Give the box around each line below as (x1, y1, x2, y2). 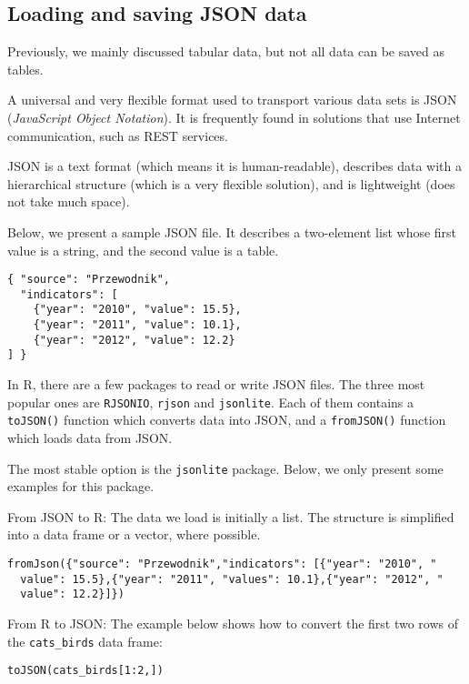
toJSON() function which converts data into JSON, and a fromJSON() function (7, 410, 446, 429)
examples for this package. (7, 477, 155, 496)
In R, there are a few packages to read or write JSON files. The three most (7, 375, 425, 394)
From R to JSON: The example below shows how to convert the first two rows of (7, 613, 459, 632)
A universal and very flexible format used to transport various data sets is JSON (7, 90, 457, 109)
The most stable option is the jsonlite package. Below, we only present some (7, 458, 444, 478)
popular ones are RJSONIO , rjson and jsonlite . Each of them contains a (7, 392, 414, 411)
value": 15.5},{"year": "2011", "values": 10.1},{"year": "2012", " (20, 572, 444, 586)
